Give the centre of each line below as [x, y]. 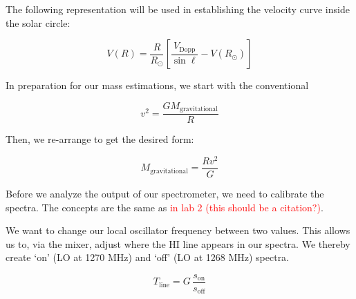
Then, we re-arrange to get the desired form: [100, 139]
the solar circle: [38, 22]
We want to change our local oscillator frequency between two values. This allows [178, 230]
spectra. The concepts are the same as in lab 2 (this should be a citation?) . [165, 207]
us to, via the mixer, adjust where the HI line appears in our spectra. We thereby [178, 243]
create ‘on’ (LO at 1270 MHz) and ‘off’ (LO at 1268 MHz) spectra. [148, 257]
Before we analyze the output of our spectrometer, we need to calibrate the [165, 193]
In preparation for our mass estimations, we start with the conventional [157, 85]
